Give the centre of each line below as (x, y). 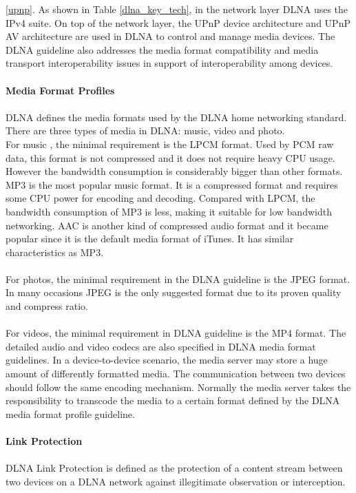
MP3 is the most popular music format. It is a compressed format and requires (172, 184)
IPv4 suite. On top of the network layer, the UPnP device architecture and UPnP (178, 22)
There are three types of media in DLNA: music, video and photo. (145, 130)
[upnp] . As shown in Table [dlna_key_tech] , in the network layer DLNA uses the (177, 9)
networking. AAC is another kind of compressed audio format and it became (167, 225)
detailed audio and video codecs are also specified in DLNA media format (161, 346)
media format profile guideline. (70, 413)
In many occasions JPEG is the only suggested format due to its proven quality (174, 292)
